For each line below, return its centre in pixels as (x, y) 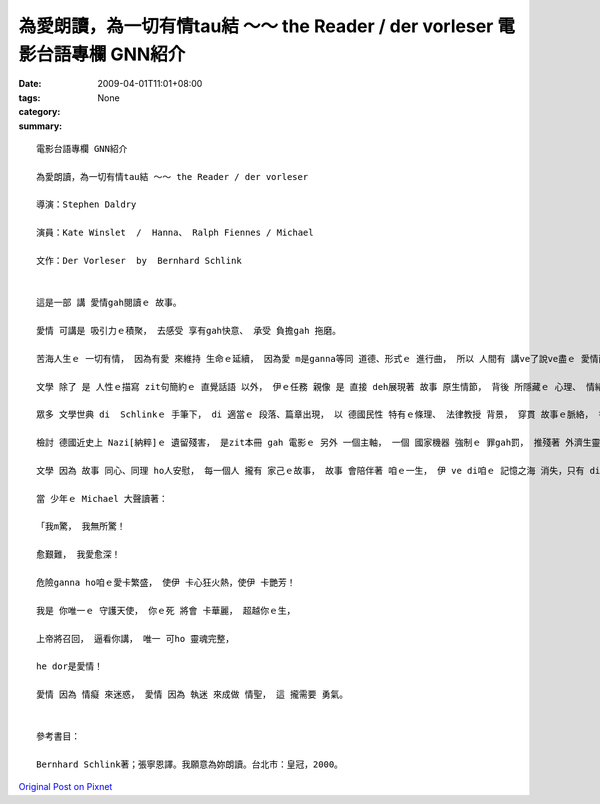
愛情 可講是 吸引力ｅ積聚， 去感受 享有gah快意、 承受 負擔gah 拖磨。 (189, 330)
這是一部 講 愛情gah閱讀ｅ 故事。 (109, 303)
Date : (30, 84)
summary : (40, 126)
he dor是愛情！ (70, 666)
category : (39, 112)
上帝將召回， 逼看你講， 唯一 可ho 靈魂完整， (135, 638)
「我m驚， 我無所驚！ (81, 526)
